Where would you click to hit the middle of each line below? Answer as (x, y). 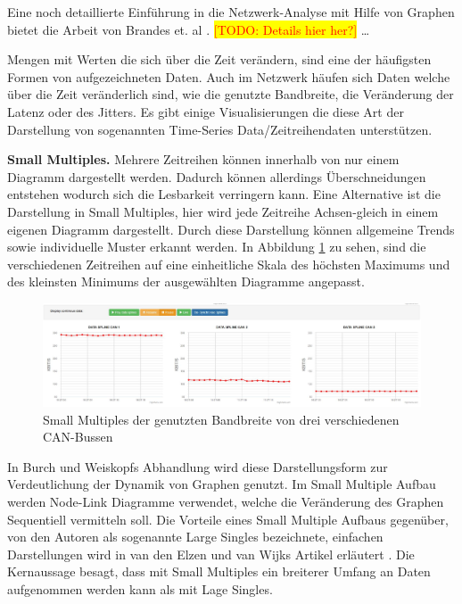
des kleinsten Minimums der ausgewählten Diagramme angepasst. (186, 281)
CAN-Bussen (78, 437)
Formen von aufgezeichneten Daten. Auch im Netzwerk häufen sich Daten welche (229, 76)
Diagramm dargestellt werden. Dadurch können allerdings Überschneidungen (217, 176)
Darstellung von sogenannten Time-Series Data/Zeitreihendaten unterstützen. (220, 129)
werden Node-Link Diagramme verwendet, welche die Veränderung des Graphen (226, 501)
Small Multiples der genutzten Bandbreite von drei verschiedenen (221, 419)
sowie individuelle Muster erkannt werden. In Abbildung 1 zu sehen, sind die (217, 247)
